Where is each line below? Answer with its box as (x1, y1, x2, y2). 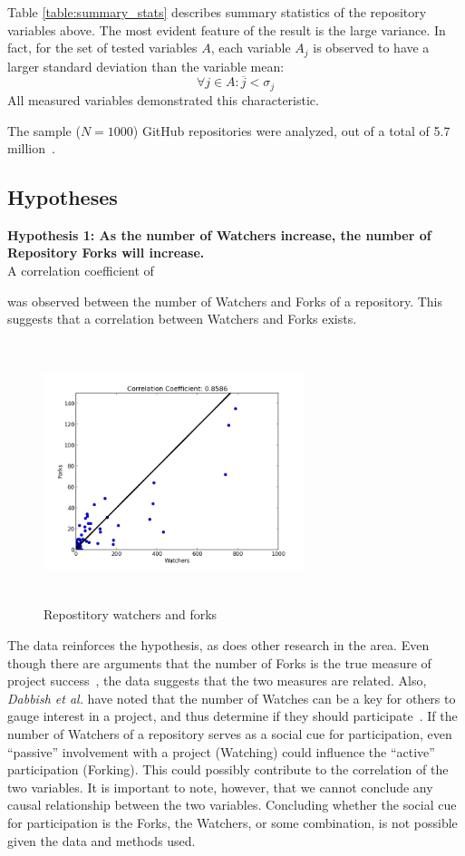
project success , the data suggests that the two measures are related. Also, (7, 671, 427, 690)
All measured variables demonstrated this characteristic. (7, 90, 319, 109)
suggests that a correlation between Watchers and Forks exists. (7, 309, 357, 328)
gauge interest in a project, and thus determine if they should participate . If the (7, 706, 458, 725)
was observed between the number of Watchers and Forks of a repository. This (7, 291, 442, 310)
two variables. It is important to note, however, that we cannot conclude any (7, 777, 433, 796)
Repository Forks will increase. (7, 243, 205, 262)
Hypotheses (7, 183, 118, 211)
